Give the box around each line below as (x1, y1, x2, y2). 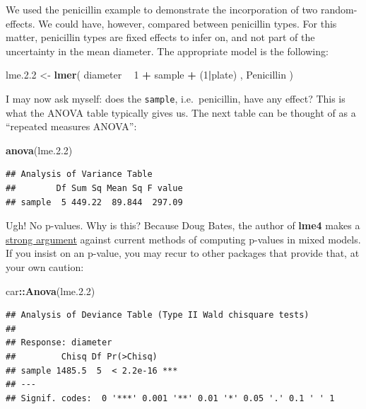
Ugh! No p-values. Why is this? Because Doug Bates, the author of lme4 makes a (6, 218, 360, 233)
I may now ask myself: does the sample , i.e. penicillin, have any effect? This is (6, 91, 346, 105)
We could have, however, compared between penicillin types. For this (38, 16, 337, 30)
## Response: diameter (6, 338, 112, 348)
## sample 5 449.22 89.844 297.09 (6, 197, 183, 207)
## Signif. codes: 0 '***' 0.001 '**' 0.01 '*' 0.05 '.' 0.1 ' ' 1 (6, 393, 335, 403)
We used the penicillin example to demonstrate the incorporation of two (6, 2, 318, 16)
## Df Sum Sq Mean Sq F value (6, 183, 183, 193)
